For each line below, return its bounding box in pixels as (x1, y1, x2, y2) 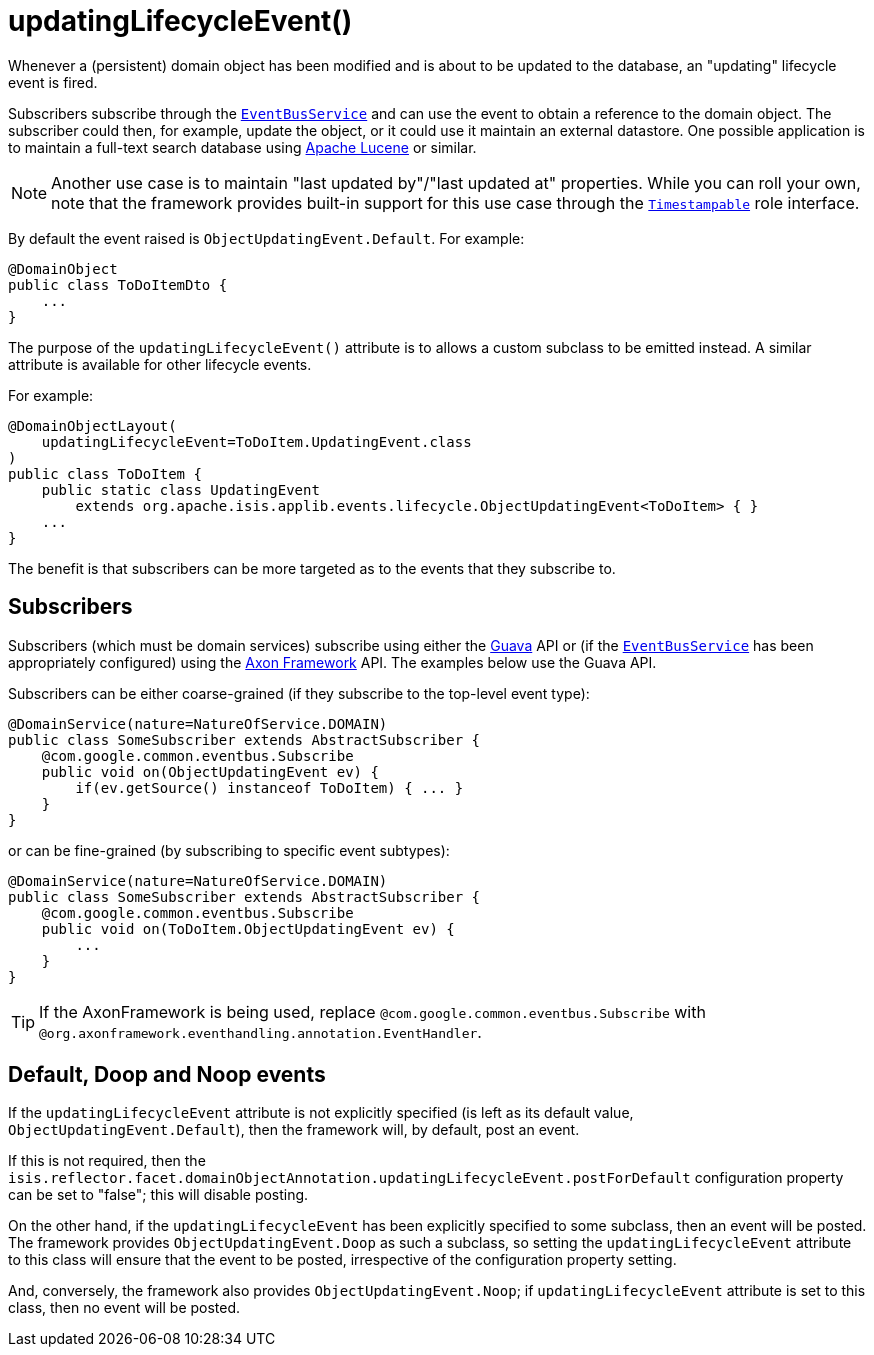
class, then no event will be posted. (8, 1299, 241, 1317)
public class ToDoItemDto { (8, 276, 228, 293)
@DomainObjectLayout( (8, 417, 177, 434)
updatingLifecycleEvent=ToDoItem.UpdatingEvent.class (41, 433, 472, 450)
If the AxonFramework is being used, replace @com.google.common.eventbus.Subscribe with (39, 1001, 706, 1022)
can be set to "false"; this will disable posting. (8, 1186, 309, 1204)
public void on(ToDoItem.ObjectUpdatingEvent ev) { (41, 920, 455, 937)
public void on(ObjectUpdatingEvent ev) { (41, 763, 379, 780)
